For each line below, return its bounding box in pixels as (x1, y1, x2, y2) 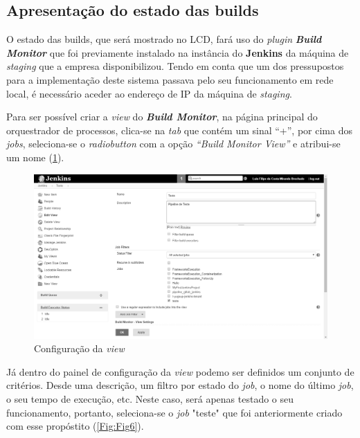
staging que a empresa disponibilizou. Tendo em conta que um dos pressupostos (6, 59, 344, 73)
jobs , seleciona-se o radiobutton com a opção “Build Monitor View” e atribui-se (6, 136, 341, 151)
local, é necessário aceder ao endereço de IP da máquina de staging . (6, 86, 292, 100)
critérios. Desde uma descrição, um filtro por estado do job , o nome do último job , (6, 378, 354, 392)
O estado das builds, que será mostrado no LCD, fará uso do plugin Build (6, 32, 322, 46)
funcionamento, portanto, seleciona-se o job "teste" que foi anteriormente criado (6, 405, 343, 419)
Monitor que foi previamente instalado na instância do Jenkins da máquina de (6, 45, 349, 60)
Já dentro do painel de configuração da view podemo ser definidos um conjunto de (6, 364, 354, 378)
